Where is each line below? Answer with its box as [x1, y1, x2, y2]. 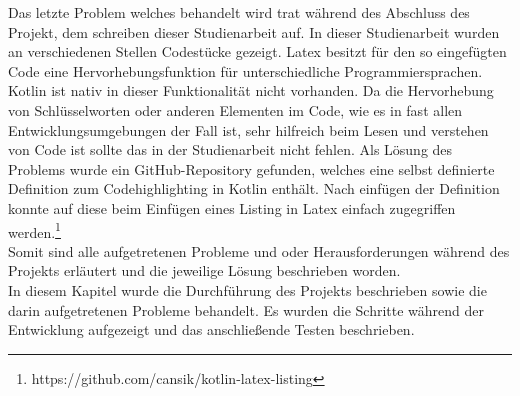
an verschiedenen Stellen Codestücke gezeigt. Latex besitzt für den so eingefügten [8, 41, 507, 62]
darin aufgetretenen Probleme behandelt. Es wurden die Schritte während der [8, 299, 485, 320]
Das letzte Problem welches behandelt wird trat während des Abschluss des [8, 2, 470, 22]
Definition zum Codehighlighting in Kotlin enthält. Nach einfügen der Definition [8, 178, 500, 199]
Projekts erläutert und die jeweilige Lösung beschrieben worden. [8, 260, 401, 281]
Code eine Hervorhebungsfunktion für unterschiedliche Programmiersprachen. [8, 60, 483, 81]
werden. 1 [8, 218, 61, 242]
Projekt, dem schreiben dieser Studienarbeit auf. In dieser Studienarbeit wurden [8, 21, 500, 42]
